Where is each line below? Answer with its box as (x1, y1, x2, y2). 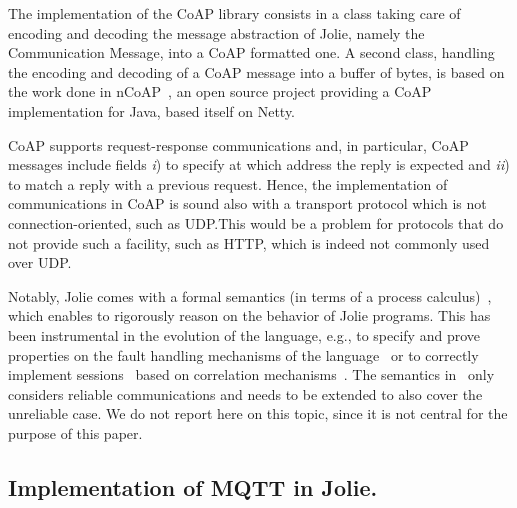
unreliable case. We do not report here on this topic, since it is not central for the (8, 403, 508, 424)
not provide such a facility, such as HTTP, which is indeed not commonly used (8, 232, 490, 253)
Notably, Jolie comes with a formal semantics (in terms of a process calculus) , (8, 285, 492, 306)
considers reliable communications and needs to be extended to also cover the (8, 383, 483, 404)
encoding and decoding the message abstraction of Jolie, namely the (8, 22, 425, 43)
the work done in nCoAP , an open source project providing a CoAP (8, 81, 432, 102)
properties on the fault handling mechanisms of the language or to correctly (8, 344, 479, 365)
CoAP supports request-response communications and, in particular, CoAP (8, 134, 469, 155)
